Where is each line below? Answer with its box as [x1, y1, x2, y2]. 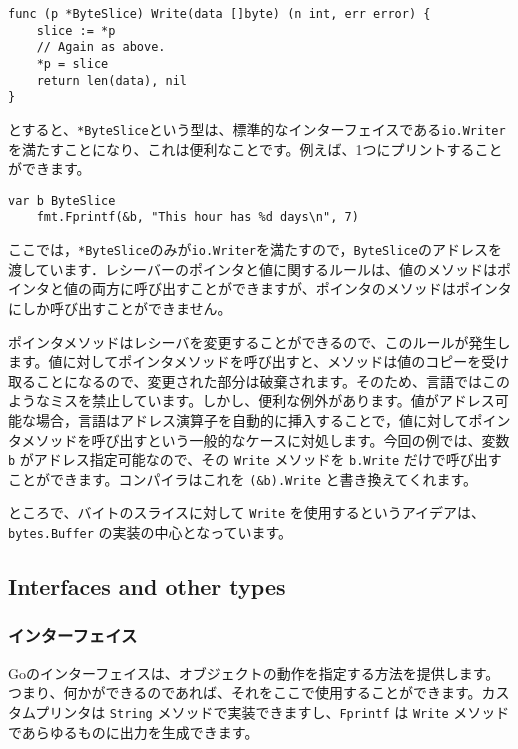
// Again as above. [36, 40, 166, 55]
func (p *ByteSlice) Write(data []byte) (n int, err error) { [8, 7, 431, 21]
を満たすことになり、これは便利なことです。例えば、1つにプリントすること [8, 138, 503, 159]
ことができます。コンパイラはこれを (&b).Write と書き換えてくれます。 [8, 468, 478, 489]
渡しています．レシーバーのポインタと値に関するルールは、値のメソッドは [8, 258, 497, 279]
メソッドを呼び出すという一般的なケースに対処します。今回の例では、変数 [21, 429, 510, 450]
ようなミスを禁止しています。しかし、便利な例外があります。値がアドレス [8, 390, 495, 411]
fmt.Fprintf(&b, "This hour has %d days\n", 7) [36, 210, 359, 225]
